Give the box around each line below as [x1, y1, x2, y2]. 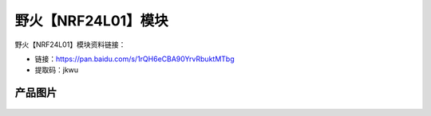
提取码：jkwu [34, 65, 79, 75]
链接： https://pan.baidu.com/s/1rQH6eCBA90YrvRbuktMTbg [34, 54, 235, 64]
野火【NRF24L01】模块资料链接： [14, 40, 126, 49]
